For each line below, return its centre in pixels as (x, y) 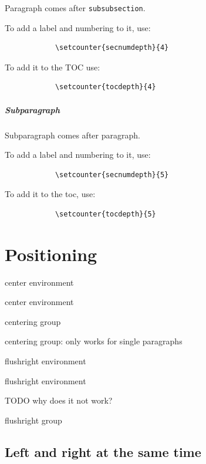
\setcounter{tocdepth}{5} (105, 214)
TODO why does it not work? (59, 400)
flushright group (33, 420)
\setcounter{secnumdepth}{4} (112, 48)
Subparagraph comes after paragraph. (72, 135)
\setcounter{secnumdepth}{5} (112, 175)
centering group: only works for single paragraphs (94, 341)
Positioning (51, 254)
